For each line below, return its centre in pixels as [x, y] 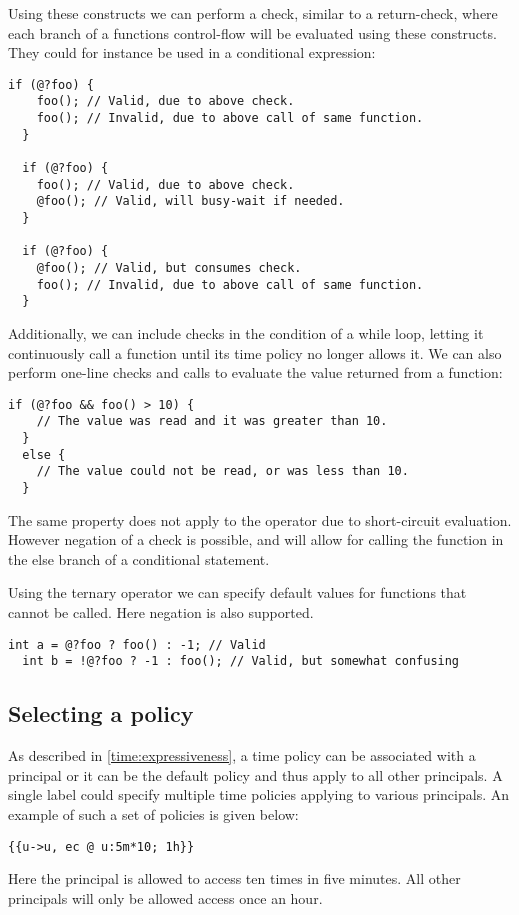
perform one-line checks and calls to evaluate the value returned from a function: [255, 372]
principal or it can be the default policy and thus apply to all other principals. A [255, 774]
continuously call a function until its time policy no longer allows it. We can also [255, 352]
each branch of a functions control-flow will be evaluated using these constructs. [252, 32]
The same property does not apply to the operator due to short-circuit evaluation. [260, 519]
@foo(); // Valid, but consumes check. [169, 268]
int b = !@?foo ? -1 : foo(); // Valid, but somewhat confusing [241, 661]
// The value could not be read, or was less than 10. [222, 471]
